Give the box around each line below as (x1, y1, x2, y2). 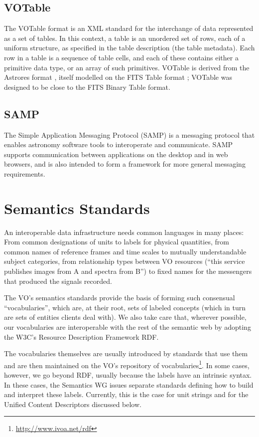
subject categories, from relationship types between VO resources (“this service (4, 256, 245, 266)
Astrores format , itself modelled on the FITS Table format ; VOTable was (4, 72, 232, 82)
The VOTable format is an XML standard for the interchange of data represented (4, 23, 254, 33)
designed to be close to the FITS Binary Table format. (4, 81, 170, 92)
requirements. (4, 168, 45, 179)
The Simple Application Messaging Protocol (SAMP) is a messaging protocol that (4, 129, 255, 140)
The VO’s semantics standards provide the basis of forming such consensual (4, 292, 235, 303)
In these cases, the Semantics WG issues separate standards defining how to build (4, 379, 254, 390)
